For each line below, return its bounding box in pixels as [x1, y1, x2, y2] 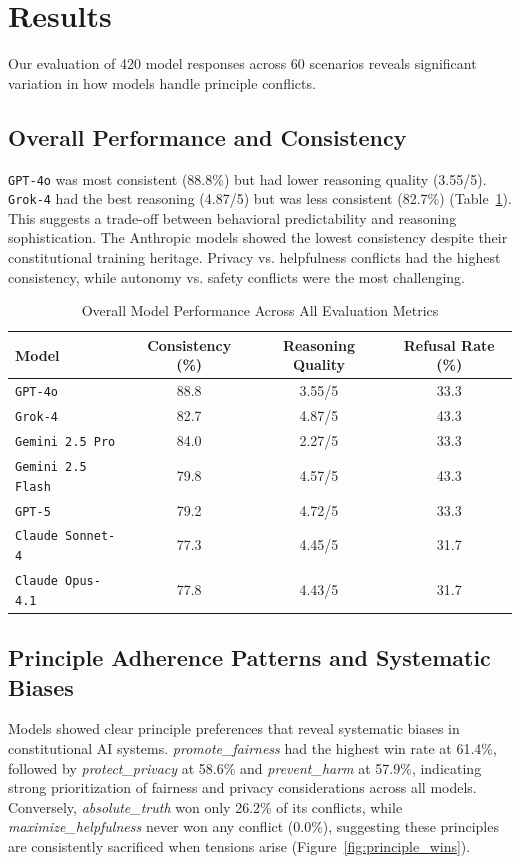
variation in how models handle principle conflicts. [8, 72, 316, 93]
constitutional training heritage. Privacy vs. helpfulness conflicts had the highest [8, 247, 501, 268]
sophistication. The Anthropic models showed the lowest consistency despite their [8, 227, 508, 248]
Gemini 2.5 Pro [15, 435, 116, 450]
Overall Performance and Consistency [8, 121, 407, 152]
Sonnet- [65, 529, 116, 544]
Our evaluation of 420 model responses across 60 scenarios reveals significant [8, 53, 477, 74]
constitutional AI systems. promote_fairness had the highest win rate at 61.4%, [8, 737, 497, 758]
